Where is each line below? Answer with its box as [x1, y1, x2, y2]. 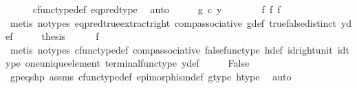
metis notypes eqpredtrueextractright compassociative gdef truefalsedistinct [10, 15, 336, 30]
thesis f [41, 29, 99, 43]
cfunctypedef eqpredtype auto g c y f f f [32, 2, 281, 16]
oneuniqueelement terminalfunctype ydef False [25, 56, 250, 70]
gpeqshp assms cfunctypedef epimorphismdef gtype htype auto [10, 69, 292, 83]
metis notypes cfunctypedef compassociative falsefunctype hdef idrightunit [10, 42, 333, 56]
